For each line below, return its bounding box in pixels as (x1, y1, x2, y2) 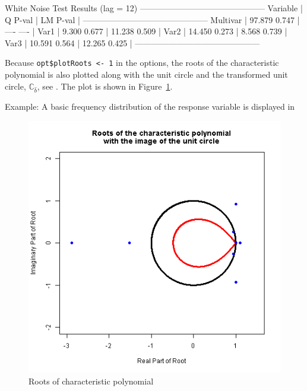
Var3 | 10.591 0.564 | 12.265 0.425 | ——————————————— (5, 36, 260, 49)
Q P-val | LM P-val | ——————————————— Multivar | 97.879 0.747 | (5, 13, 300, 26)
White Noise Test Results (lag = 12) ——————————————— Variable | (5, 2, 303, 14)
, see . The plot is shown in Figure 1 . (37, 80, 173, 92)
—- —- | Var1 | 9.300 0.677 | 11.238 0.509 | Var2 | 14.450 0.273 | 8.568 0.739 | (5, 25, 287, 37)
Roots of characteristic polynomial (29, 374, 154, 387)
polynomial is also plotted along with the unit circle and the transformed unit (5, 68, 288, 81)
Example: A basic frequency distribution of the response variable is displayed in (5, 100, 295, 113)
